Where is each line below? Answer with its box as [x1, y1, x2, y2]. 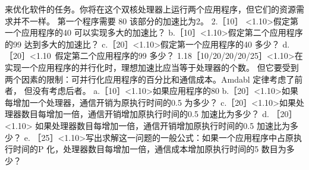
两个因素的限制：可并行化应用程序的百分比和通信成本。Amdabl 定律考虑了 [5, 73, 295, 85]
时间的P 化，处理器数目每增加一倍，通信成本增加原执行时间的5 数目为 [12, 143, 286, 155]
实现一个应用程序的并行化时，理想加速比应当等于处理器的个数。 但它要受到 [5, 61, 299, 73]
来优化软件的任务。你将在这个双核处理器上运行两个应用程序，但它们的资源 [5, 3, 296, 15]
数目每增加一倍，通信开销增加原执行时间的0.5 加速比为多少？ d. [21, 108, 269, 120]
